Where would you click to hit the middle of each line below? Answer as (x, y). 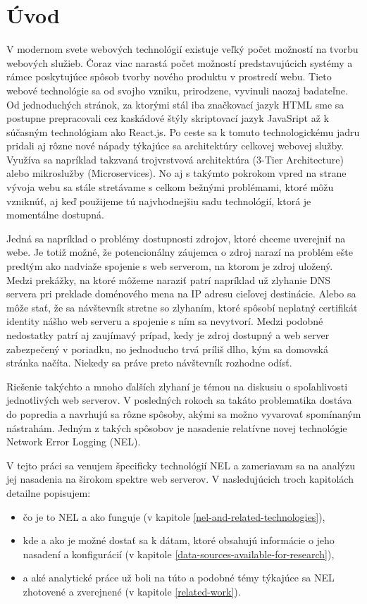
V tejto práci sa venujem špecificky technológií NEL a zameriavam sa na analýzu (181, 465)
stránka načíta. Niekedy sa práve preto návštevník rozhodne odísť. (149, 363)
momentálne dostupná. (55, 215)
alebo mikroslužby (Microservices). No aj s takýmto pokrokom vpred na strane (176, 173)
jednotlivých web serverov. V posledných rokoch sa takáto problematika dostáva (179, 400)
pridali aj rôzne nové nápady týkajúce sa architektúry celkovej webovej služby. (175, 146)
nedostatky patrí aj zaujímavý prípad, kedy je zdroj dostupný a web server (168, 335)
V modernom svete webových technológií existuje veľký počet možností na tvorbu (182, 49)
